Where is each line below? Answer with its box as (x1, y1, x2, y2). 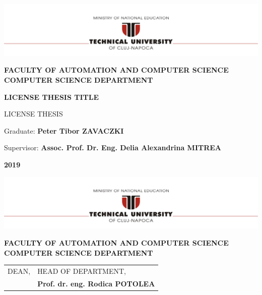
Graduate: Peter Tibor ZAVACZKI (4, 125, 124, 136)
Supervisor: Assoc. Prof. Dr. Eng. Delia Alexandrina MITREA (4, 142, 222, 153)
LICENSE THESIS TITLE (4, 91, 99, 102)
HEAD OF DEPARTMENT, (37, 266, 126, 276)
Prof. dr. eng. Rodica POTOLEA (37, 278, 155, 288)
